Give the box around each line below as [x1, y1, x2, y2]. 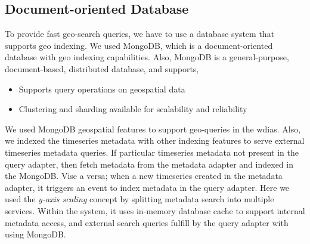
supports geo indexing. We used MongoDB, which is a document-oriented [5, 39, 273, 51]
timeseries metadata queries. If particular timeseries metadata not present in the [5, 146, 299, 158]
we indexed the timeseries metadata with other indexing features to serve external [5, 134, 305, 147]
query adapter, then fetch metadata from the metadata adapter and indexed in [5, 157, 293, 170]
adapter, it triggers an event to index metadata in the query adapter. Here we [5, 181, 290, 193]
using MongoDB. [5, 228, 66, 240]
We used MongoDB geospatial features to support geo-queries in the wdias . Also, [5, 122, 301, 135]
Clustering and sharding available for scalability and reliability [18, 103, 247, 115]
